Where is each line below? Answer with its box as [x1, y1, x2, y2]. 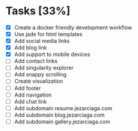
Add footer [14, 85, 41, 92]
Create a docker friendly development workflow [14, 24, 133, 31]
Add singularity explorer [14, 64, 74, 71]
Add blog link [14, 44, 47, 51]
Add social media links [14, 38, 70, 45]
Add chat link [14, 98, 47, 105]
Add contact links [14, 58, 58, 65]
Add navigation [14, 91, 52, 98]
